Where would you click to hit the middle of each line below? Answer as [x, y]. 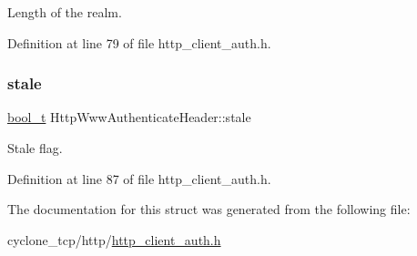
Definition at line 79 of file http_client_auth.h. [139, 42]
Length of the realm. [65, 12]
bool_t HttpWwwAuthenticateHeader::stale [129, 117]
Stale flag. [35, 148]
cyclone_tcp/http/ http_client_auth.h [114, 239]
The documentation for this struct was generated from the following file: [209, 209]
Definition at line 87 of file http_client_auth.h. [139, 178]
